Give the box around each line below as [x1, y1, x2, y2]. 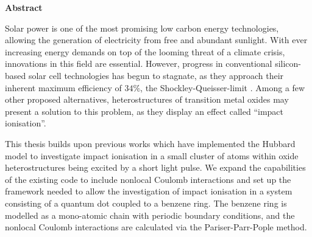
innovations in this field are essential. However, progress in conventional [5, 57, 272, 70]
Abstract [5, 1, 43, 13]
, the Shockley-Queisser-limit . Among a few [140, 81, 305, 94]
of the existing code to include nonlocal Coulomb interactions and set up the [5, 173, 291, 185]
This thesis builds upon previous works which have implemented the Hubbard [5, 137, 296, 149]
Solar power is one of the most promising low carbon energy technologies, [5, 21, 279, 34]
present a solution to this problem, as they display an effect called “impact [5, 105, 283, 117]
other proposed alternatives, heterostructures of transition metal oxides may [5, 93, 289, 106]
